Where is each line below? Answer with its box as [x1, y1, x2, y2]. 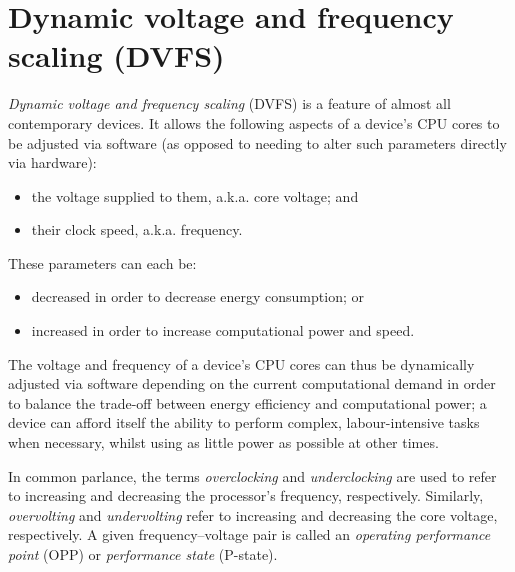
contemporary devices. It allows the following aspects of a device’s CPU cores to [8, 112, 500, 133]
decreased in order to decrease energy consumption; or [31, 286, 364, 307]
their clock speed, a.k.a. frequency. [31, 219, 243, 240]
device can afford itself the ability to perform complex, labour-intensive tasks [8, 412, 480, 433]
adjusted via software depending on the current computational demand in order [8, 373, 496, 394]
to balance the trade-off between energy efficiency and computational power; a [8, 392, 487, 413]
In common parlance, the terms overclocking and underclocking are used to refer [8, 465, 497, 486]
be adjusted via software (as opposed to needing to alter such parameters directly [8, 132, 507, 153]
